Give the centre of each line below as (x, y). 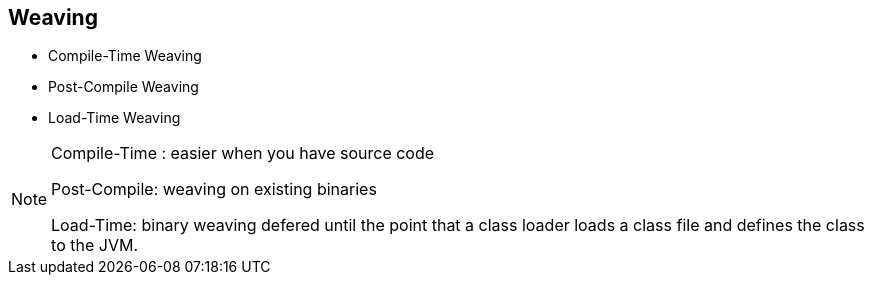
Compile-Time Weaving (125, 56)
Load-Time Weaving (114, 118)
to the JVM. (94, 245)
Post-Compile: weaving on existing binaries (214, 189)
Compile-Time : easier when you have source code (243, 153)
